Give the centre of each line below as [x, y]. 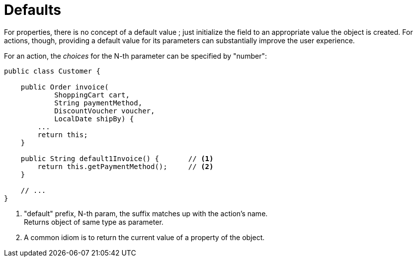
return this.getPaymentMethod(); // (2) [125, 166]
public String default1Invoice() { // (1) [117, 158]
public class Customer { [52, 71]
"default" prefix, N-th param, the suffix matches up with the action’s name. [146, 213]
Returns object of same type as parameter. [94, 222]
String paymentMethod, [98, 103]
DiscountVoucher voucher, [105, 111]
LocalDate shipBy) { [94, 119]
